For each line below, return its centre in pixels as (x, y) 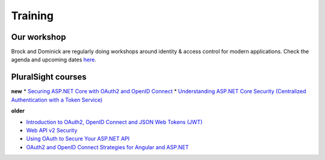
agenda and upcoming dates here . (54, 60)
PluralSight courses (49, 77)
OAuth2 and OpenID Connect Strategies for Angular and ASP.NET (107, 147)
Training (32, 16)
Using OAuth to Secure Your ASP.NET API (78, 139)
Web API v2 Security (52, 130)
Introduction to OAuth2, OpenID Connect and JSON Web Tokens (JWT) (114, 122)
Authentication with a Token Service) (57, 100)
